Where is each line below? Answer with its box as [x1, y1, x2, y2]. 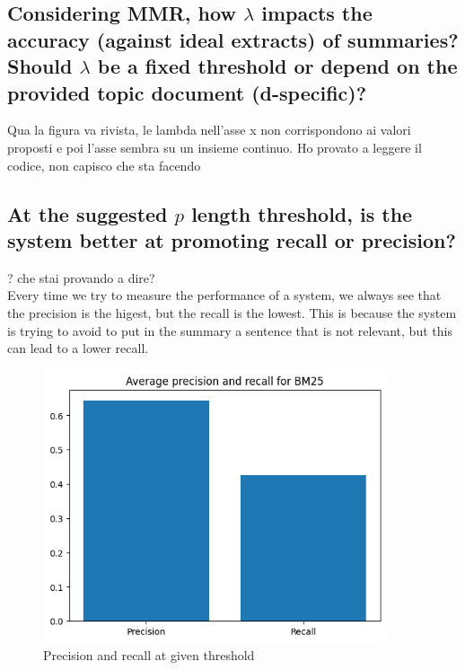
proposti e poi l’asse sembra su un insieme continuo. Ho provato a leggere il [7, 137, 422, 156]
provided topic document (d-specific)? [7, 78, 367, 106]
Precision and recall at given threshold [43, 645, 255, 664]
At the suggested [7, 199, 168, 227]
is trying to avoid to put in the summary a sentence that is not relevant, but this [7, 321, 452, 339]
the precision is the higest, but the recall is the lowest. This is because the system [7, 303, 457, 322]
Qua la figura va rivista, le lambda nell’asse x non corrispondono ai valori [7, 120, 411, 139]
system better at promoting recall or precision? [7, 225, 456, 253]
